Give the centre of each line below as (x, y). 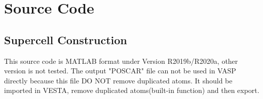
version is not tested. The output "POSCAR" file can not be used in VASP (120, 71)
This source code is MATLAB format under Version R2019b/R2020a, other (121, 61)
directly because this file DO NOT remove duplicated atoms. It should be (118, 80)
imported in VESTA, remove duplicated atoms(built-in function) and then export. (132, 90)
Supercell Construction (66, 39)
